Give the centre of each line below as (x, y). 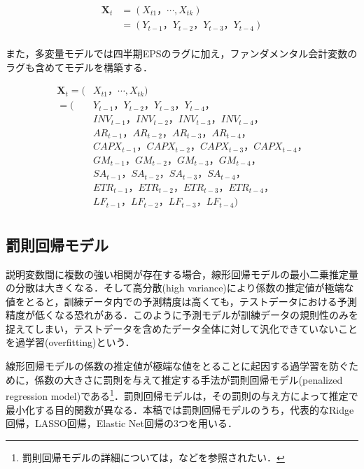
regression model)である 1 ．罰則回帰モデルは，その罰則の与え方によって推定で (182, 395)
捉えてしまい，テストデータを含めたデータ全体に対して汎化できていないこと (182, 328)
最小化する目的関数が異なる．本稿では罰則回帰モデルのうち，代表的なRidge (180, 409)
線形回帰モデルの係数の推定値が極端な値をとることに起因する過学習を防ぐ (177, 366)
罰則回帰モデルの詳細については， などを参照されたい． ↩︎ (153, 457)
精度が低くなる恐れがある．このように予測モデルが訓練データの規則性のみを (182, 315)
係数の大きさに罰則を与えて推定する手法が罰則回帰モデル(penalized (189, 379)
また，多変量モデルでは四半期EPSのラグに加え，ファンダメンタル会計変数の (182, 53)
